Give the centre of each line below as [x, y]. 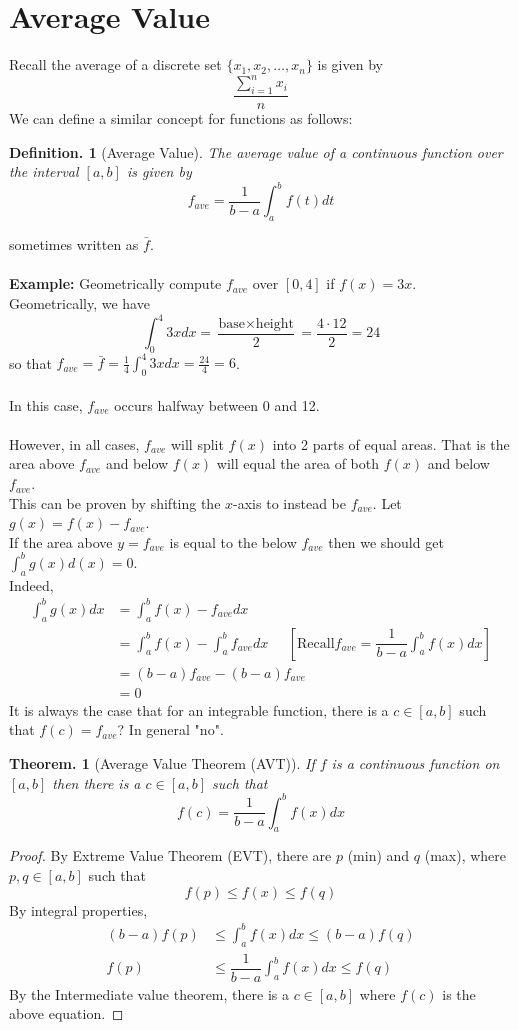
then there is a [96, 782]
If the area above [61, 541]
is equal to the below [233, 541]
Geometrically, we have [79, 302]
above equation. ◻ [66, 1013]
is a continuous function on [415, 762]
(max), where [465, 855]
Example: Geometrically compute [115, 283]
